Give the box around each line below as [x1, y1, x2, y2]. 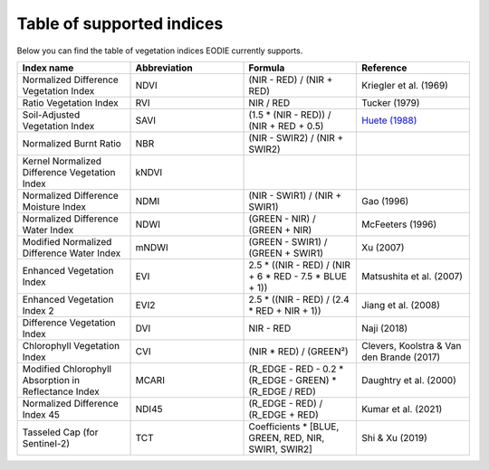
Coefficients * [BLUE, [248, 420, 340, 433]
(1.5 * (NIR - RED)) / [248, 108, 331, 121]
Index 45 [22, 408, 61, 420]
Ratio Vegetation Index [22, 96, 120, 108]
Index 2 [22, 304, 54, 316]
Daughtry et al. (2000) [360, 373, 456, 386]
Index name [22, 61, 74, 74]
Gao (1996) [360, 194, 409, 207]
